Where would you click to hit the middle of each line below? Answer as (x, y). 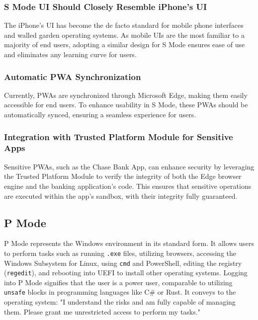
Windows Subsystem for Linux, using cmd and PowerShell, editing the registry (123, 263)
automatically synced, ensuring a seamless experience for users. (100, 114)
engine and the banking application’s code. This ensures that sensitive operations (128, 186)
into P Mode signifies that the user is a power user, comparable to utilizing (118, 282)
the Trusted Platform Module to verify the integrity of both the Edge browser (123, 176)
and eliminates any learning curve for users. (70, 54)
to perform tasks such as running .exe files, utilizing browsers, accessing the (120, 253)
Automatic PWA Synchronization (73, 76)
